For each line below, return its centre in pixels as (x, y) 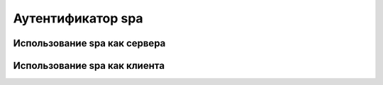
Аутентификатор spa (78, 18)
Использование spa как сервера (89, 43)
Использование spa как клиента (89, 66)
